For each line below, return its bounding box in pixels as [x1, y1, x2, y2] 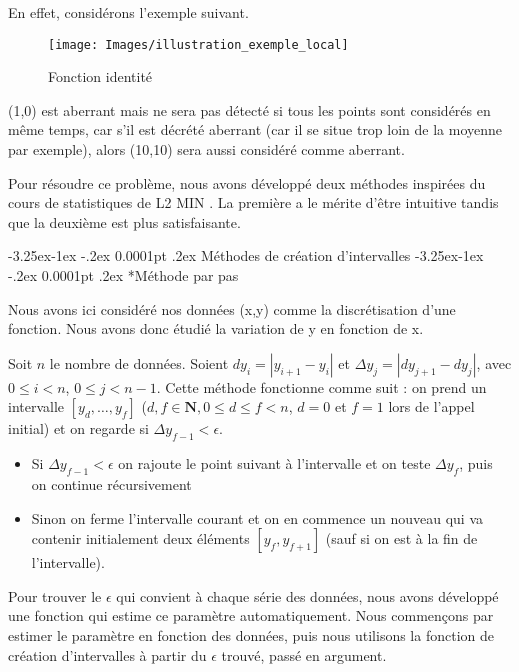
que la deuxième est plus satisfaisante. [8, 211, 241, 232]
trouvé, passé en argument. [221, 644, 387, 665]
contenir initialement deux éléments [31, 528, 250, 549]
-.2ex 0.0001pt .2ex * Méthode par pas [8, 265, 239, 285]
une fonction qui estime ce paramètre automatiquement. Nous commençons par [8, 605, 494, 626]
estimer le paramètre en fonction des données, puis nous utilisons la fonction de [8, 624, 494, 645]
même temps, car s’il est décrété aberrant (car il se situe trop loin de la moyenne [8, 119, 503, 140]
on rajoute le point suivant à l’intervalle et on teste [118, 453, 431, 474]
